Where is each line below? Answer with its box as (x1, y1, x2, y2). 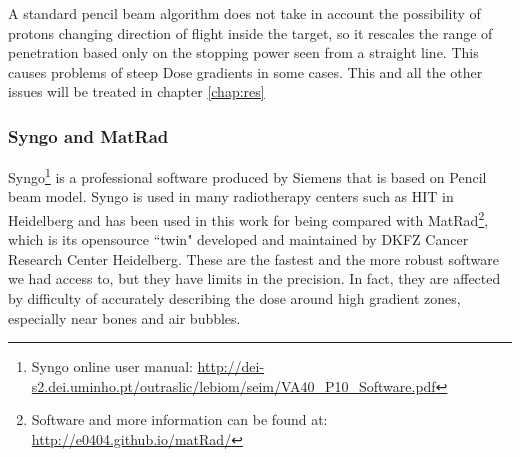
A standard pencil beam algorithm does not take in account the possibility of (8, 3, 481, 23)
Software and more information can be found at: (31, 409, 328, 430)
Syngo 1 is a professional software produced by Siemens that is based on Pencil (8, 164, 487, 187)
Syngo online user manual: (31, 356, 193, 377)
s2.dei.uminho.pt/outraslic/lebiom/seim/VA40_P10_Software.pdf (31, 375, 436, 396)
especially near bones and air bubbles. (8, 307, 241, 328)
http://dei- (197, 356, 265, 377)
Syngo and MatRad (8, 123, 169, 148)
